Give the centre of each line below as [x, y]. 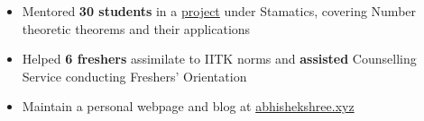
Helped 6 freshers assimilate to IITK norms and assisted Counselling [219, 59]
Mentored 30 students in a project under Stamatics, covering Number [219, 11]
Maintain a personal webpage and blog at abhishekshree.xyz [188, 106]
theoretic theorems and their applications [136, 28]
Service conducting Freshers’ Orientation [134, 76]
